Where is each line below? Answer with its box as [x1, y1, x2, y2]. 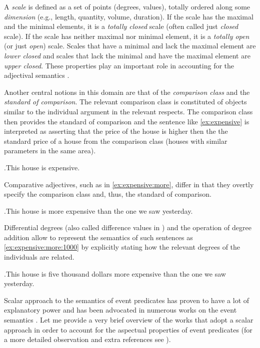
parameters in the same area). [4, 145, 96, 156]
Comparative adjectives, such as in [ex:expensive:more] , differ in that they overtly [4, 179, 254, 189]
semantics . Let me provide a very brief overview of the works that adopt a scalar [4, 315, 253, 325]
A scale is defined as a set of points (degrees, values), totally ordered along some [4, 1, 250, 11]
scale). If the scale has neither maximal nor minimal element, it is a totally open [4, 30, 249, 41]
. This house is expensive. [4, 162, 80, 172]
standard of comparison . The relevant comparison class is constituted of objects [4, 96, 247, 107]
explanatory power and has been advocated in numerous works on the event [4, 305, 237, 315]
